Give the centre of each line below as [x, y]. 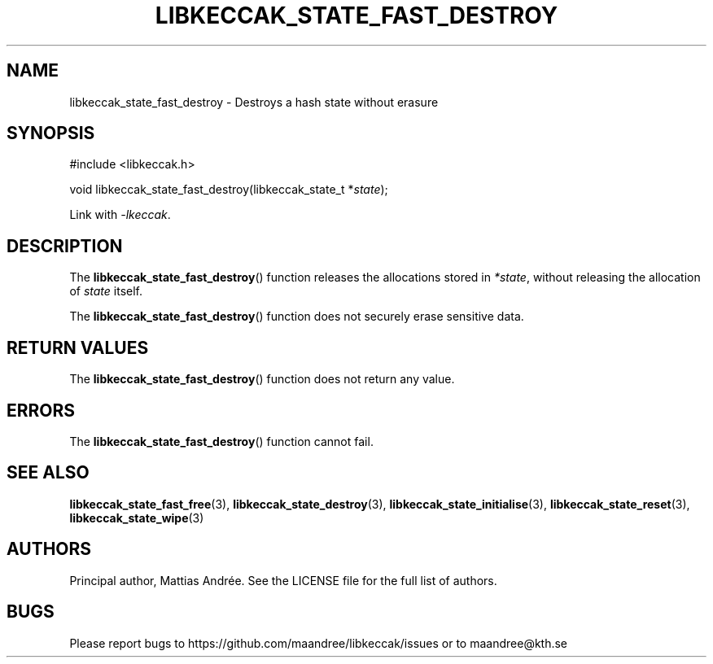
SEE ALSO [48, 473]
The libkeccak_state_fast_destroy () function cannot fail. [221, 441]
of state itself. [106, 291]
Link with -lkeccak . [120, 215]
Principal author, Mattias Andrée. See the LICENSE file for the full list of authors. [283, 580]
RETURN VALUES [78, 347]
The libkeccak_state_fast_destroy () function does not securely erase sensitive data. [297, 317]
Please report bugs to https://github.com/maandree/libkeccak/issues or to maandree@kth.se [319, 643]
